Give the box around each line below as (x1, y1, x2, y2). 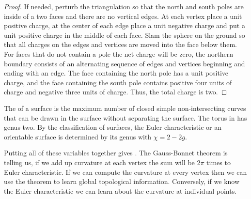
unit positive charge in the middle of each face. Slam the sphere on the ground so (4, 30, 245, 40)
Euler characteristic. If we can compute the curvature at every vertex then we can (4, 167, 247, 177)
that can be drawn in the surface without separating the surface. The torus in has (4, 112, 247, 122)
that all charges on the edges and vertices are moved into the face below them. (4, 39, 237, 49)
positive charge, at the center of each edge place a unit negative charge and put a (4, 20, 245, 31)
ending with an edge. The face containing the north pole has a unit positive (4, 68, 228, 78)
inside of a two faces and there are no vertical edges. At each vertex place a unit (4, 11, 242, 21)
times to (206, 157, 231, 167)
